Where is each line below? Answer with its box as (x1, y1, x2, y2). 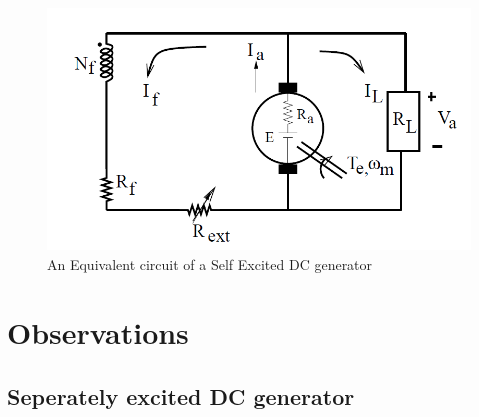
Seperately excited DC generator (7, 380, 355, 411)
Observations (7, 312, 189, 353)
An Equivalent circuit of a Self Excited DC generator (47, 253, 373, 274)
